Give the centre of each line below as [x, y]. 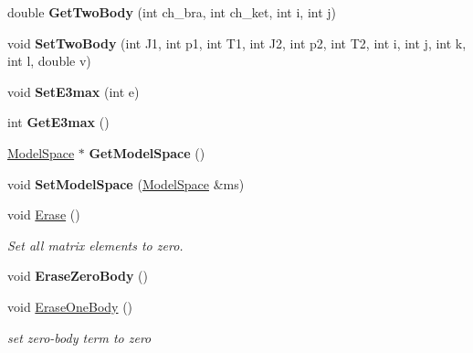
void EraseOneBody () [70, 306]
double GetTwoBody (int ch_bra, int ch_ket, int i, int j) [172, 12]
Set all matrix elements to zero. [95, 245]
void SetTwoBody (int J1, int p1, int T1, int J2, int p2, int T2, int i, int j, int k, [237, 43]
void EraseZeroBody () [78, 276]
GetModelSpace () [147, 152]
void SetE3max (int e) [74, 91]
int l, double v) [49, 61]
